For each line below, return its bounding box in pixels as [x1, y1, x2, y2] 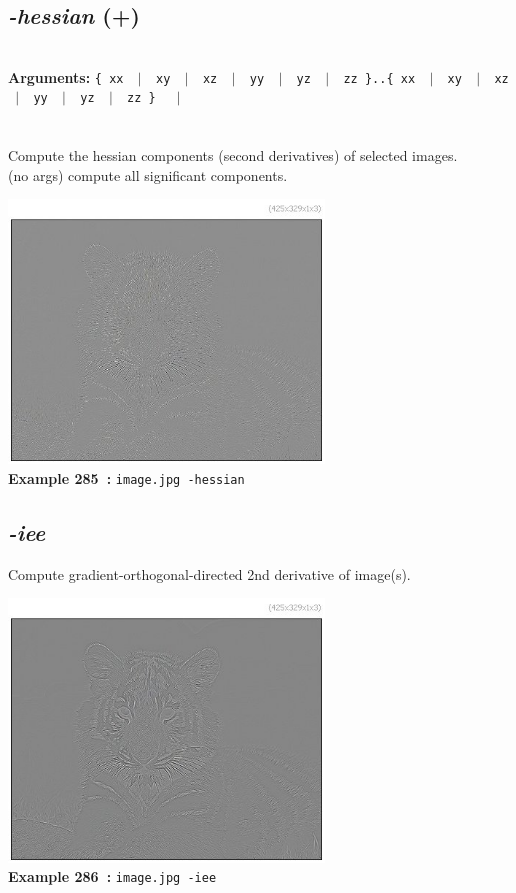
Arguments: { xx [8, 66, 124, 87]
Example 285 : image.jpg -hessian [8, 467, 245, 488]
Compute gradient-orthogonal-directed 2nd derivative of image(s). [8, 563, 411, 584]
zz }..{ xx [343, 71, 416, 86]
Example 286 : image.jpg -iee [8, 866, 217, 887]
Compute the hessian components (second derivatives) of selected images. [8, 145, 458, 166]
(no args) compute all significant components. [8, 164, 288, 185]
